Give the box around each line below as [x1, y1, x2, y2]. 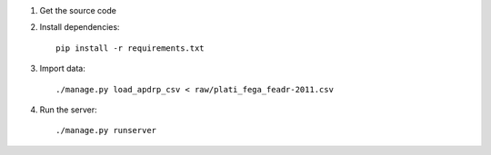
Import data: [39, 63, 85, 74]
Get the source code [39, 5, 117, 15]
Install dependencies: [39, 22, 120, 33]
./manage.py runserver [55, 125, 157, 136]
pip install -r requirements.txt [55, 43, 205, 53]
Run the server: [39, 104, 97, 115]
